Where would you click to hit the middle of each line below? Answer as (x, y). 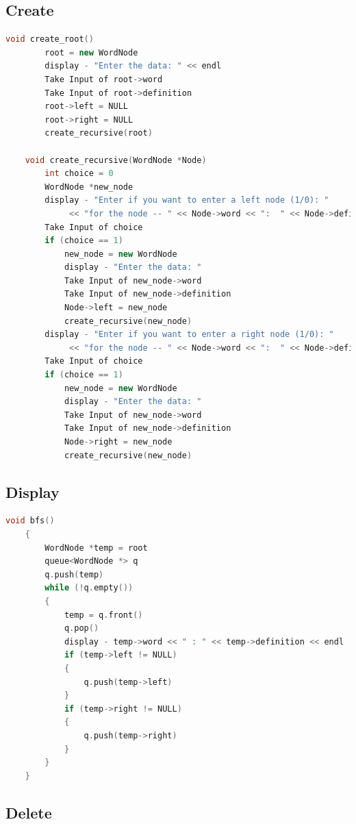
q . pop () (81, 628)
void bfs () (30, 521)
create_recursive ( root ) (99, 133)
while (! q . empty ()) (89, 588)
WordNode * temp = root (96, 548)
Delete (29, 812)
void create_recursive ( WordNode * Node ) (116, 160)
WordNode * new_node (89, 187)
